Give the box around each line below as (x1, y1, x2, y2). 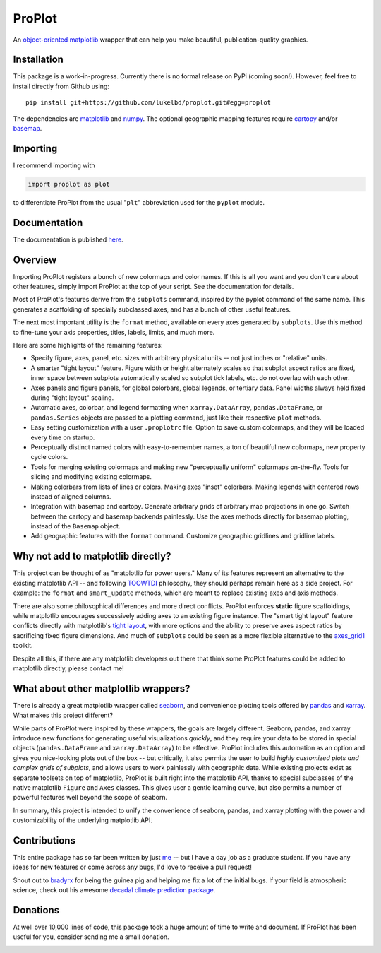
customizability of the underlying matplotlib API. (13, 816, 153, 824)
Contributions (13, 834, 75, 846)
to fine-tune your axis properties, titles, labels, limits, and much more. (13, 328, 215, 336)
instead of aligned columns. (30, 492, 111, 501)
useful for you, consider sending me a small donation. (13, 933, 169, 941)
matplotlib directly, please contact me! (13, 664, 125, 673)
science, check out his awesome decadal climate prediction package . (13, 886, 216, 894)
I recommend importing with (13, 161, 95, 170)
